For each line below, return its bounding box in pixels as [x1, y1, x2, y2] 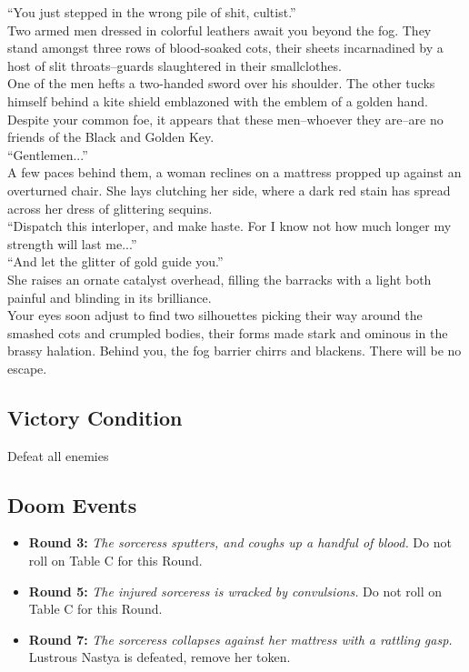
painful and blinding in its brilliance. [7, 287, 212, 306]
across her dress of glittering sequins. [7, 198, 213, 217]
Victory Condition [7, 403, 183, 431]
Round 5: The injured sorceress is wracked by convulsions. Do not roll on [28, 581, 443, 600]
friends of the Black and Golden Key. [7, 127, 215, 146]
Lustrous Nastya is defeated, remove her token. [28, 647, 291, 667]
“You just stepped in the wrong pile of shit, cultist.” [7, 3, 296, 21]
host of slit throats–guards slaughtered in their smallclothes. [7, 55, 342, 75]
